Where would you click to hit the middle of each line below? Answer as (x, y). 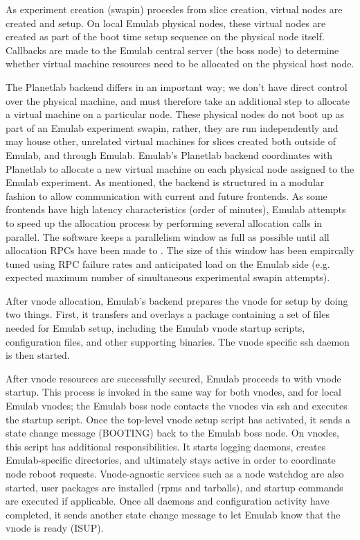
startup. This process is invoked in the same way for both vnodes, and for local (173, 392)
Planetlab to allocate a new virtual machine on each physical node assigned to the (180, 168)
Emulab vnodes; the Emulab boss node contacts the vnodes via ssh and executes (177, 406)
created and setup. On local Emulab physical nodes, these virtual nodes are (166, 23)
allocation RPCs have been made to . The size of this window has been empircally (180, 250)
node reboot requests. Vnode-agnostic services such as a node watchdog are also (175, 473)
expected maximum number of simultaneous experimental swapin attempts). (168, 277)
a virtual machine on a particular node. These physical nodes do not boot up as (175, 114)
